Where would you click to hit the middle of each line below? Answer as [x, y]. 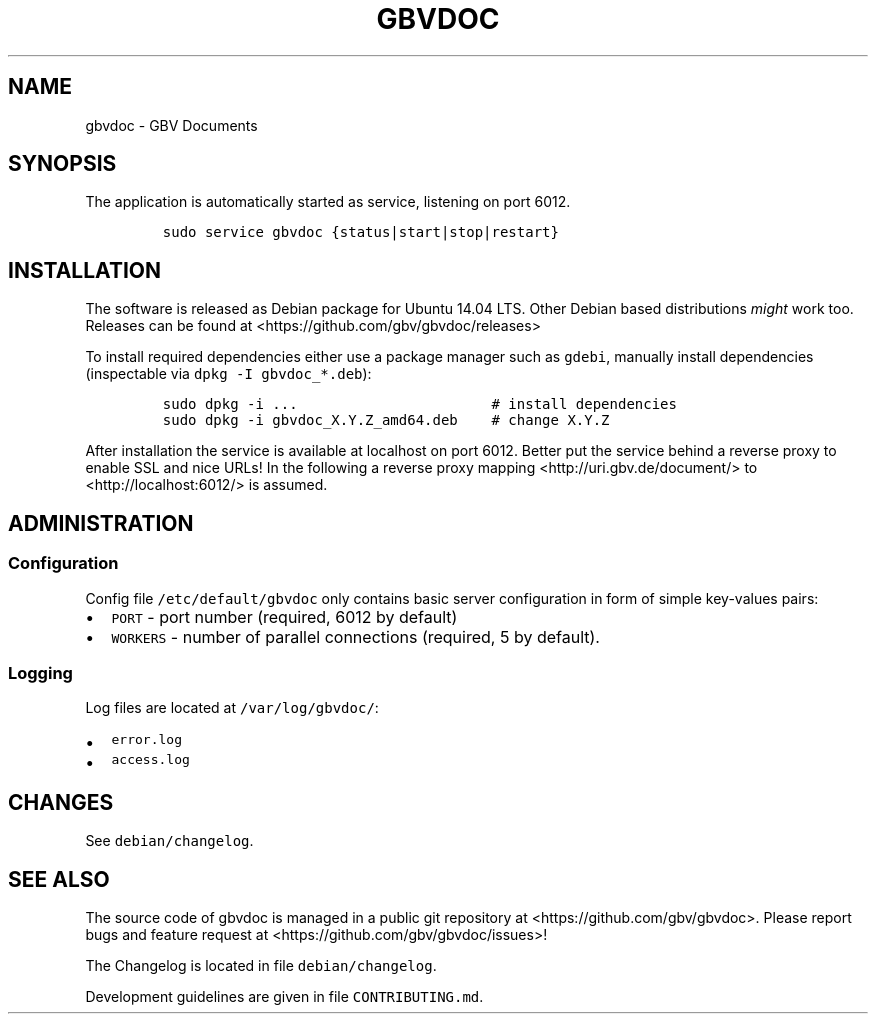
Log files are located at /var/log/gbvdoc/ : [232, 708]
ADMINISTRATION [101, 523]
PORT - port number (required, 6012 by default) [284, 616]
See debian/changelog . [169, 841]
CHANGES [61, 802]
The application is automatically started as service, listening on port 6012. [328, 202]
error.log [146, 740]
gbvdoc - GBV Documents [171, 125]
